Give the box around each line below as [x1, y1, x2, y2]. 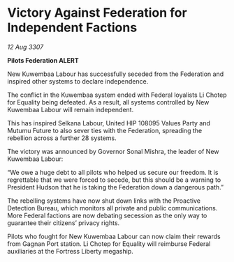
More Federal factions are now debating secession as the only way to [7, 211, 207, 219]
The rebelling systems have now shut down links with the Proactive [7, 196, 201, 205]
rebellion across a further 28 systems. [7, 134, 117, 142]
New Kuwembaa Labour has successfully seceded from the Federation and [7, 70, 224, 78]
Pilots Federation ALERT [7, 56, 79, 64]
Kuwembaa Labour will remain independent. [7, 105, 134, 114]
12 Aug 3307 [7, 43, 44, 51]
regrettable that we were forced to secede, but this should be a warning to [7, 176, 221, 184]
